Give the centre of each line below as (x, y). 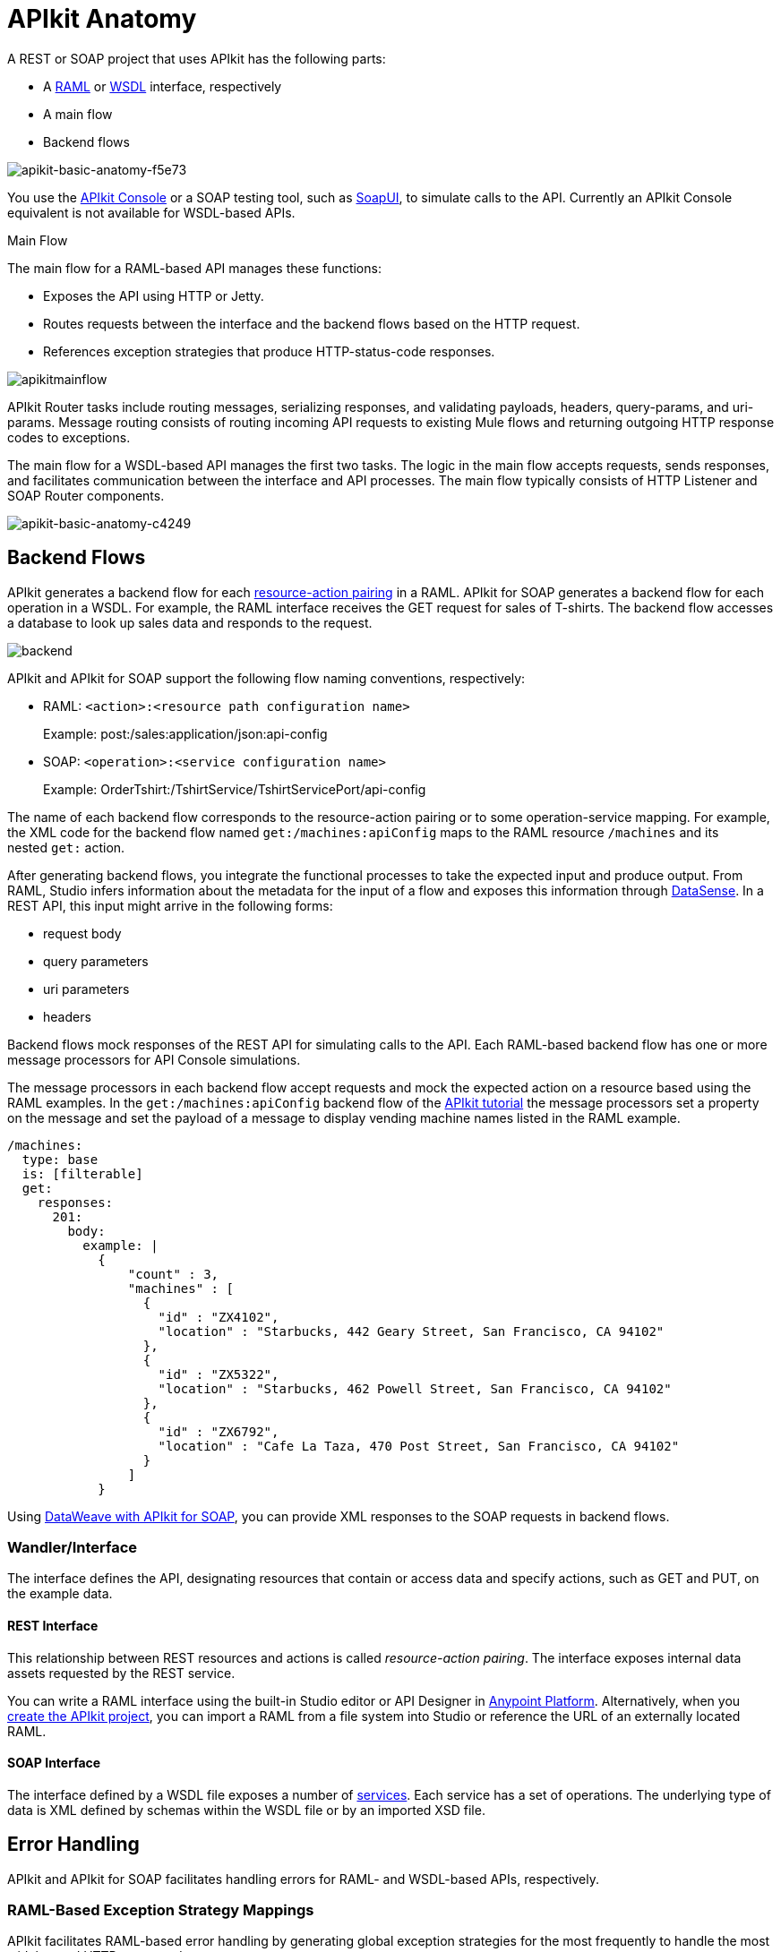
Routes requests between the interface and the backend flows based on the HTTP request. (312, 323)
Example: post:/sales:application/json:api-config (185, 733)
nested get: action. (66, 847)
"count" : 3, (173, 1274)
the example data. (60, 1594)
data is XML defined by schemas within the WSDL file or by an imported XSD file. (246, 1810)
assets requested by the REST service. (121, 1673)
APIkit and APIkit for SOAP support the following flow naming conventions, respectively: (266, 678)
